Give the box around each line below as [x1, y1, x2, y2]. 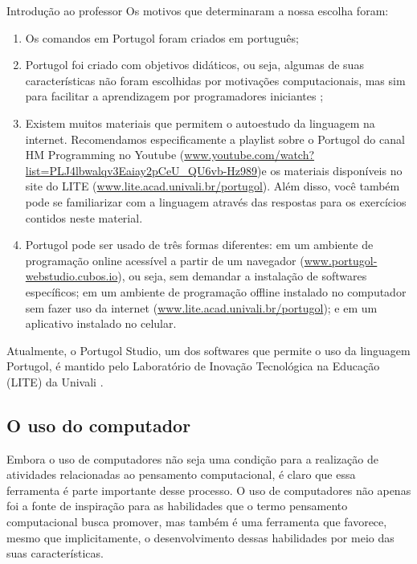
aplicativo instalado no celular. [25, 315, 177, 332]
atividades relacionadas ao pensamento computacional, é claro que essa [6, 466, 356, 483]
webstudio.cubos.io [25, 268, 118, 284]
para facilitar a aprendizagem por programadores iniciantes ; [25, 88, 324, 104]
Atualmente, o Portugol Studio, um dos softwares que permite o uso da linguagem [6, 341, 411, 358]
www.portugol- [304, 251, 378, 268]
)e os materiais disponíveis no [257, 161, 403, 178]
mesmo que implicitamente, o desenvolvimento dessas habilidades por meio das [6, 529, 395, 546]
